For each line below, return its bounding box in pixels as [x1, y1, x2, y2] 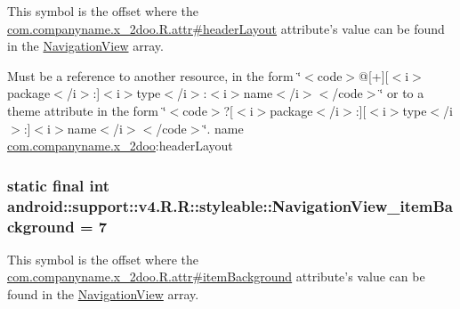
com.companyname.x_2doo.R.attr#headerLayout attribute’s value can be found [7, 19, 445, 37]
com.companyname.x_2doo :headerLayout [7, 136, 233, 155]
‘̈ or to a [379, 84, 424, 102]
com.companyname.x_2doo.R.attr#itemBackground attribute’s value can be [7, 267, 425, 286]
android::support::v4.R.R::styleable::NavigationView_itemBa [7, 194, 453, 216]
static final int [7, 174, 110, 196]
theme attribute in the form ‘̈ [7, 101, 166, 119]
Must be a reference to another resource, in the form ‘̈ [7, 66, 302, 85]
